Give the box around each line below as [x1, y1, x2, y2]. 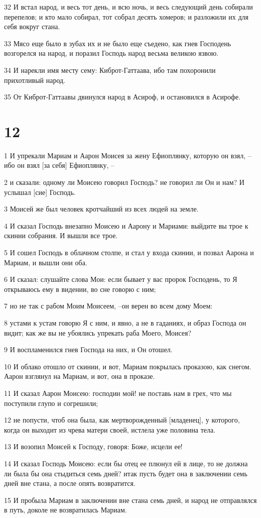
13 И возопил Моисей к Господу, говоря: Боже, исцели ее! [4, 441, 183, 452]
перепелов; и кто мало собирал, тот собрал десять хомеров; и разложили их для [4, 11, 248, 22]
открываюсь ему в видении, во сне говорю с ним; [4, 283, 156, 294]
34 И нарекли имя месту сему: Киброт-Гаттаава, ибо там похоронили [4, 64, 216, 75]
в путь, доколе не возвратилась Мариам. [4, 504, 127, 515]
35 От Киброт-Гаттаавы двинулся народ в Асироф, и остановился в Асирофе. [4, 91, 241, 102]
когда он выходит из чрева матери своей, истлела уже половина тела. [4, 424, 216, 435]
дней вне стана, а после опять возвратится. [4, 478, 136, 488]
